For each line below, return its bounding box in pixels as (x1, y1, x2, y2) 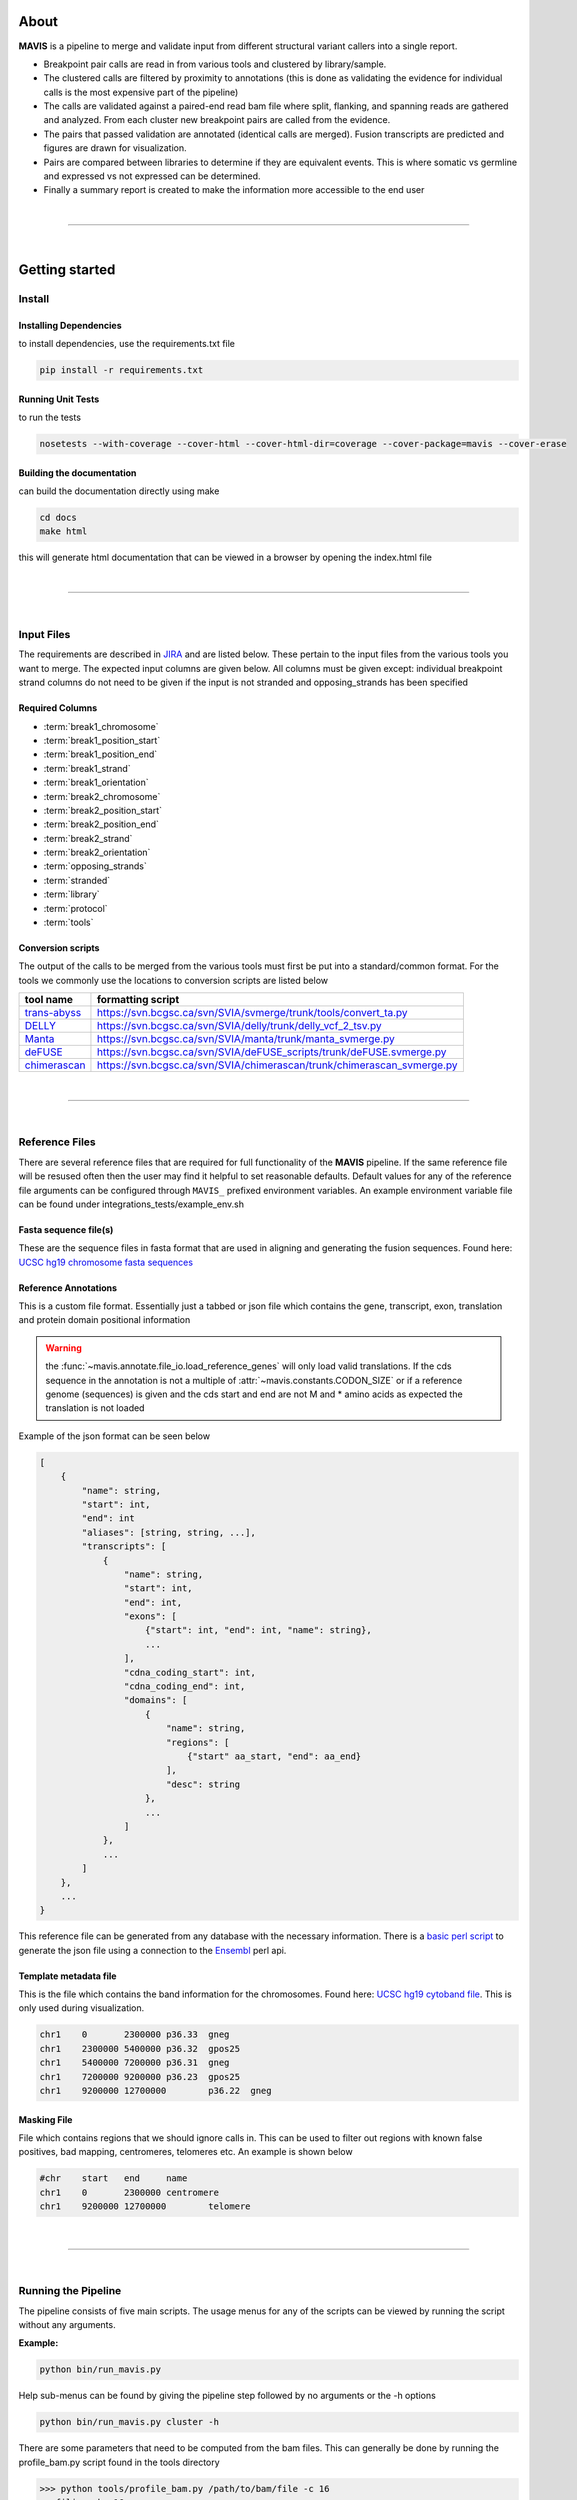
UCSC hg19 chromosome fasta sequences (18, 1256, 194, 1268)
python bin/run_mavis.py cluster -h (39, 2416, 220, 2428)
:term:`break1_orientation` (43, 776, 149, 789)
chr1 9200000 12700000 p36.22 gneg (39, 2085, 272, 2096)
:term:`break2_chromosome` (43, 790, 161, 802)
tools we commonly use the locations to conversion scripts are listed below (18, 974, 329, 986)
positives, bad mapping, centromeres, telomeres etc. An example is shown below (18, 2146, 354, 2158)
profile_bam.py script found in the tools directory (18, 2456, 220, 2468)
